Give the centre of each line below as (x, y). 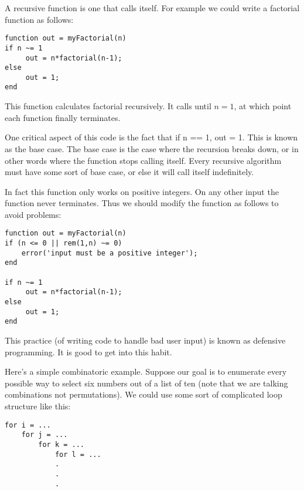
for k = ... (62, 444)
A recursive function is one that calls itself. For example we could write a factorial (152, 8)
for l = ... (78, 454)
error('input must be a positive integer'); (110, 253)
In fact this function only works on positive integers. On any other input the (142, 191)
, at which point (263, 106)
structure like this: (38, 406)
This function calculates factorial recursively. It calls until (108, 106)
